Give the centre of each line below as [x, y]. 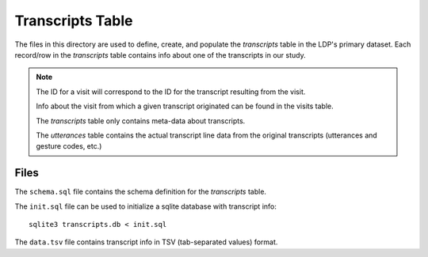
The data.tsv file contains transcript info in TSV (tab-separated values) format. [146, 242]
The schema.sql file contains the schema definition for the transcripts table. [141, 192]
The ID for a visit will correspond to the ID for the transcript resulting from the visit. [171, 92]
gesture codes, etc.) [69, 146]
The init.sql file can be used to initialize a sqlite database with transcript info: [145, 206]
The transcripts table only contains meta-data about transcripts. [141, 121]
